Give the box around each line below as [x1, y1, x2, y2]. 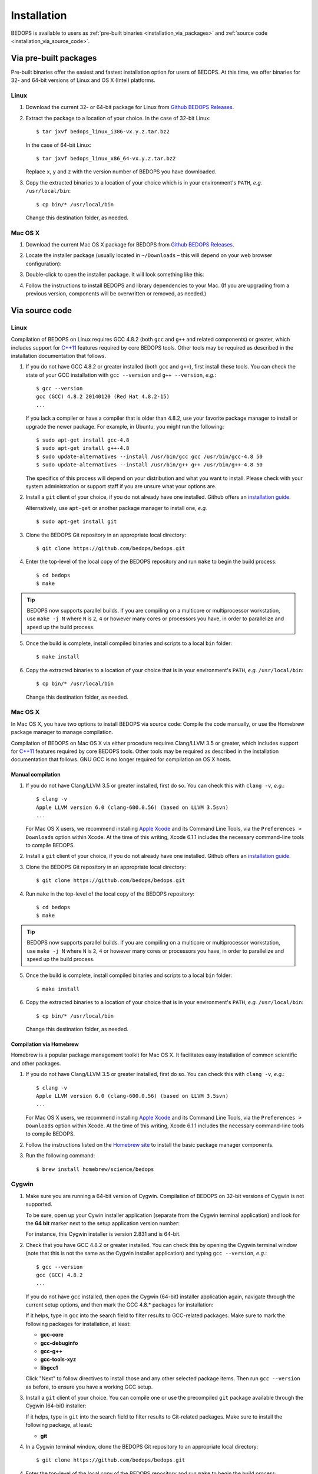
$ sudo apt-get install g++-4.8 [36, 445, 130, 452]
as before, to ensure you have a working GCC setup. [25, 1383, 153, 1390]
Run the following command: [25, 1152, 95, 1159]
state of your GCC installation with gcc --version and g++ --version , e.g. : [25, 371, 217, 379]
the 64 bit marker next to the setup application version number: [25, 1219, 180, 1226]
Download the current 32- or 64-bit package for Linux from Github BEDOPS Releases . [25, 104, 234, 111]
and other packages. [11, 1060, 61, 1067]
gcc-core [40, 1331, 64, 1338]
